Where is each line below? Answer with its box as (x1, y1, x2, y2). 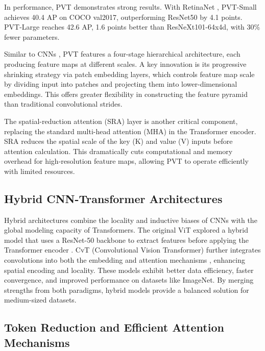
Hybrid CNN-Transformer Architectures (4, 190, 223, 206)
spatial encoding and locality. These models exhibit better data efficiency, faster (4, 264, 254, 275)
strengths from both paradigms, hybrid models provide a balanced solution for (4, 284, 249, 295)
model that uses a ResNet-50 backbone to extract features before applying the (4, 234, 249, 245)
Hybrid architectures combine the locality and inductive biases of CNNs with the (4, 214, 257, 225)
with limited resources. (4, 165, 75, 176)
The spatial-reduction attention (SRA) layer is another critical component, (4, 115, 238, 126)
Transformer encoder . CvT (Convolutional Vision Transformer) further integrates (4, 244, 261, 255)
